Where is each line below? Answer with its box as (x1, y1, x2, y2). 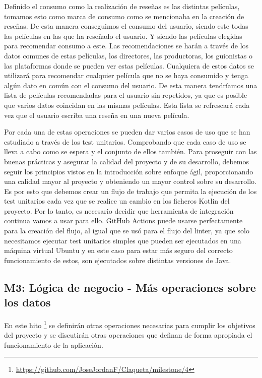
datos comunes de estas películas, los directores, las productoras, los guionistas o (4, 50, 252, 60)
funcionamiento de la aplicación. (4, 339, 103, 350)
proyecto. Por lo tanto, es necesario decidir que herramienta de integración (4, 205, 234, 216)
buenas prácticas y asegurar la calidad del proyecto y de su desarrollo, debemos (4, 156, 249, 166)
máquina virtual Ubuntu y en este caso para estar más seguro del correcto (4, 245, 233, 256)
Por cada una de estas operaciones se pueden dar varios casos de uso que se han (4, 127, 250, 137)
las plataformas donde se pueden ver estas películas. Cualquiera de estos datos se (4, 60, 254, 71)
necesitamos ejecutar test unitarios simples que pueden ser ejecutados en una (4, 235, 241, 245)
